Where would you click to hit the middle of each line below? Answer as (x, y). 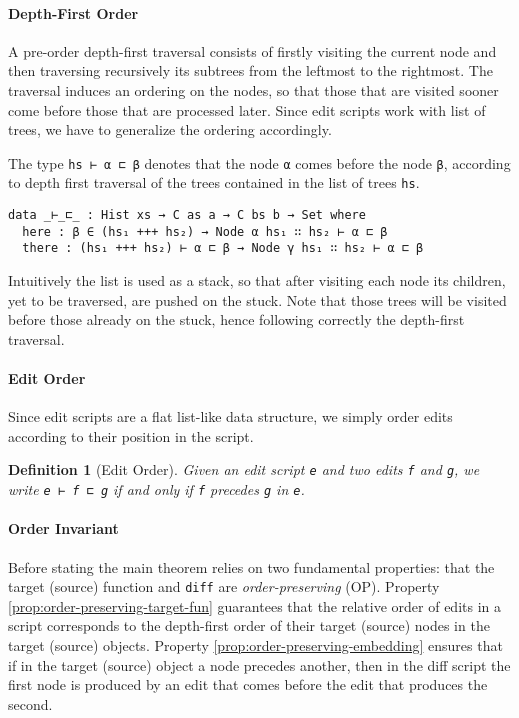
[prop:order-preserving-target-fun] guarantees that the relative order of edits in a (254, 605)
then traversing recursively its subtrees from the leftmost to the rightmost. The (250, 70)
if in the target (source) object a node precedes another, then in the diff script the (259, 664)
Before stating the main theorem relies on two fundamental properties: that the (251, 566)
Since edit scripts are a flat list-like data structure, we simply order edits (230, 416)
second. (30, 703)
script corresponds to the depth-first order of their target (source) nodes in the (249, 625)
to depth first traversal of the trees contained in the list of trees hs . (214, 182)
